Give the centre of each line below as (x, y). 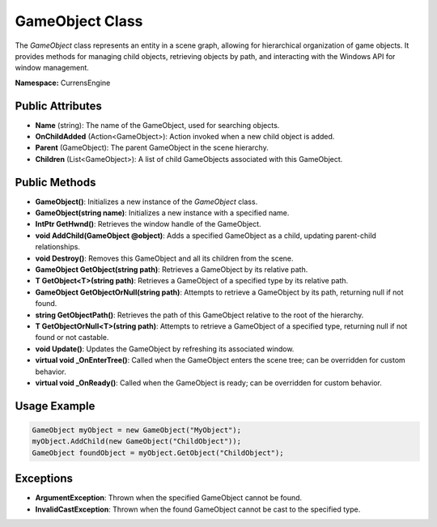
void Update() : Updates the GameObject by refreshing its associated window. (165, 349)
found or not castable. (72, 338)
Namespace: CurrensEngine (63, 83)
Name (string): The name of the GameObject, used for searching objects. (157, 125)
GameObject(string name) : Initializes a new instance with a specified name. (162, 213)
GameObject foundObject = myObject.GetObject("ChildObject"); (158, 453)
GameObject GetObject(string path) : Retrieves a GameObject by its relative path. (172, 270)
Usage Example (55, 406)
